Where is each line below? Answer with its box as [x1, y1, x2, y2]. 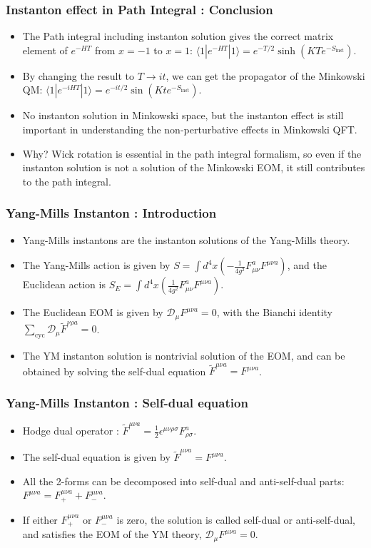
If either [22, 512, 58, 527]
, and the [287, 258, 327, 273]
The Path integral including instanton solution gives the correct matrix [22, 29, 334, 44]
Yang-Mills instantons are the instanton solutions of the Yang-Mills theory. [22, 232, 350, 247]
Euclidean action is [22, 277, 106, 292]
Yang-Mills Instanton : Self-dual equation [6, 393, 248, 411]
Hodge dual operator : [22, 423, 119, 437]
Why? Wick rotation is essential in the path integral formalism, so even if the [22, 146, 362, 161]
